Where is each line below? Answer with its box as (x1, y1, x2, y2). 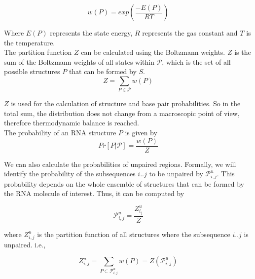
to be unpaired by (149, 168, 203, 179)
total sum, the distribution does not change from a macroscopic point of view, (4, 108, 240, 118)
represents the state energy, (50, 28, 133, 38)
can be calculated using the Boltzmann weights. (81, 47, 225, 57)
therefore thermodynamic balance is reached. (4, 118, 140, 128)
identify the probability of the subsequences (4, 168, 136, 179)
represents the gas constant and (142, 28, 238, 38)
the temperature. (4, 37, 55, 47)
